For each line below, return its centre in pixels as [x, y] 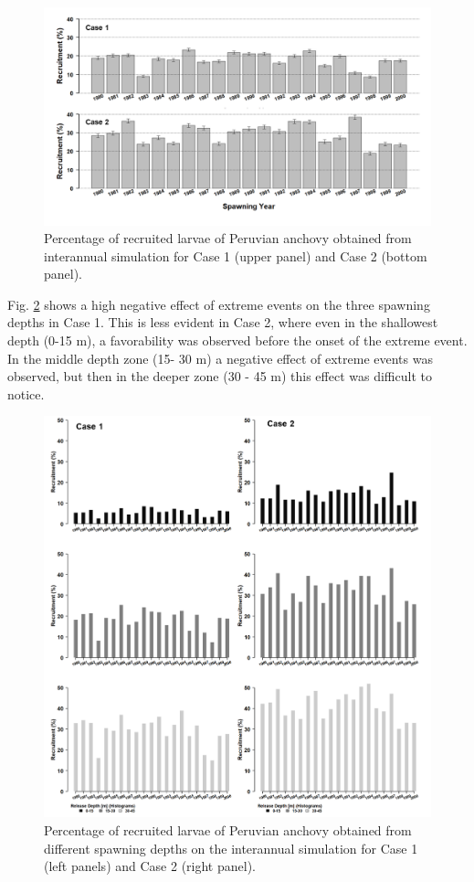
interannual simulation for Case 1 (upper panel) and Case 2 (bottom [236, 255]
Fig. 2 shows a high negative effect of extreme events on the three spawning [219, 304]
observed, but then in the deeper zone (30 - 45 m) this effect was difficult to [220, 376]
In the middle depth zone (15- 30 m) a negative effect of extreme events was [220, 358]
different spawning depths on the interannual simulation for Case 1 [231, 848]
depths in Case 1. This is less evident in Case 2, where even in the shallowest [223, 322]
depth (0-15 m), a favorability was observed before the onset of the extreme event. [237, 340]
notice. [26, 393]
